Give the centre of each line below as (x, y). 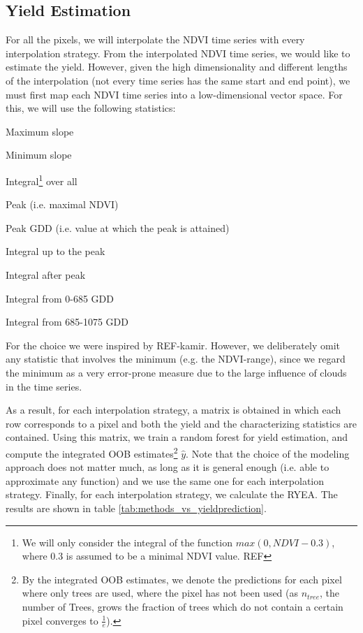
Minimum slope (39, 155)
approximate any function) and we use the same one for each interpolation (165, 480)
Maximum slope (40, 131)
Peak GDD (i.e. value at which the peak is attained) (118, 227)
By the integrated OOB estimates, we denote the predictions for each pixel (182, 579)
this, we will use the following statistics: (91, 108)
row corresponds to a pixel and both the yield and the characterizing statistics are (181, 423)
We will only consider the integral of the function (127, 542)
